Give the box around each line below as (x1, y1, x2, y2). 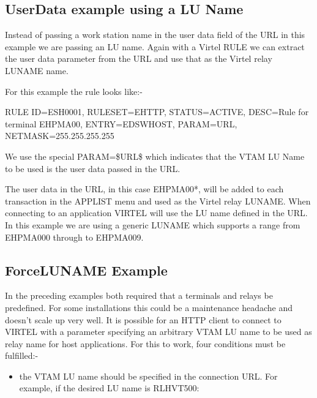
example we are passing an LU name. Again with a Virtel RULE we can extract (5, 40, 305, 53)
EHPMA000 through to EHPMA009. (5, 230, 144, 243)
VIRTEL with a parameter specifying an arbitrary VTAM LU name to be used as (5, 325, 312, 338)
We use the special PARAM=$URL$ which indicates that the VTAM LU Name (5, 149, 305, 162)
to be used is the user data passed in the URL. (5, 162, 181, 175)
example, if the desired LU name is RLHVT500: (19, 381, 200, 394)
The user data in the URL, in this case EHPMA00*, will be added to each (5, 182, 284, 195)
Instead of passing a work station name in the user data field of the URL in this (5, 28, 305, 41)
